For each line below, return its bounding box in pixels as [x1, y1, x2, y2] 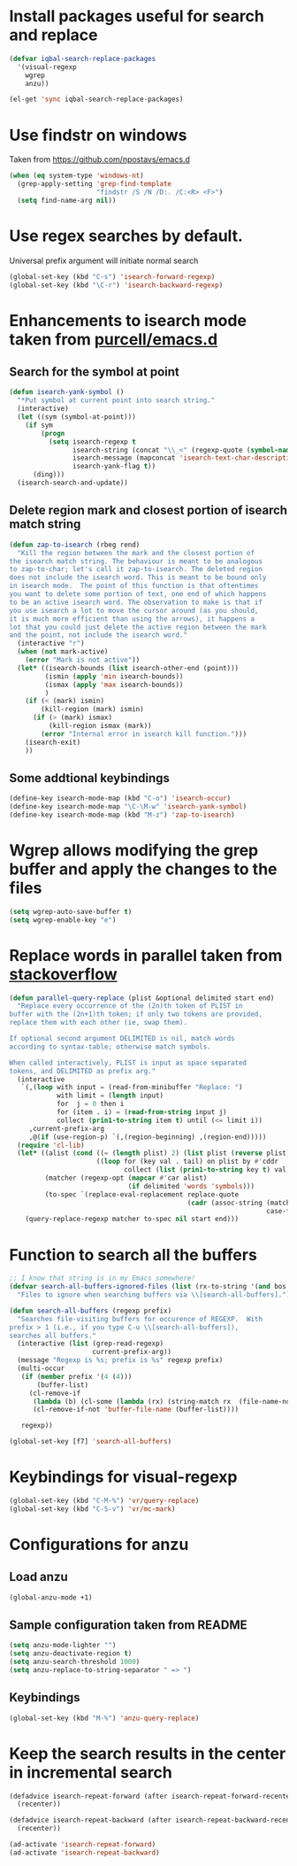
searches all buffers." [9, 1331, 97, 1340]
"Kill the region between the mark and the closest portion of [17, 548, 255, 557]
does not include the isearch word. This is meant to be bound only [9, 573, 267, 582]
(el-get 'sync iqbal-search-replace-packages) [9, 95, 184, 104]
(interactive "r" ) [17, 639, 86, 648]
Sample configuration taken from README [9, 1617, 247, 1632]
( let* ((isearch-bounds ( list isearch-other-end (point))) [17, 663, 240, 672]
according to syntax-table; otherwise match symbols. [9, 1042, 212, 1051]
